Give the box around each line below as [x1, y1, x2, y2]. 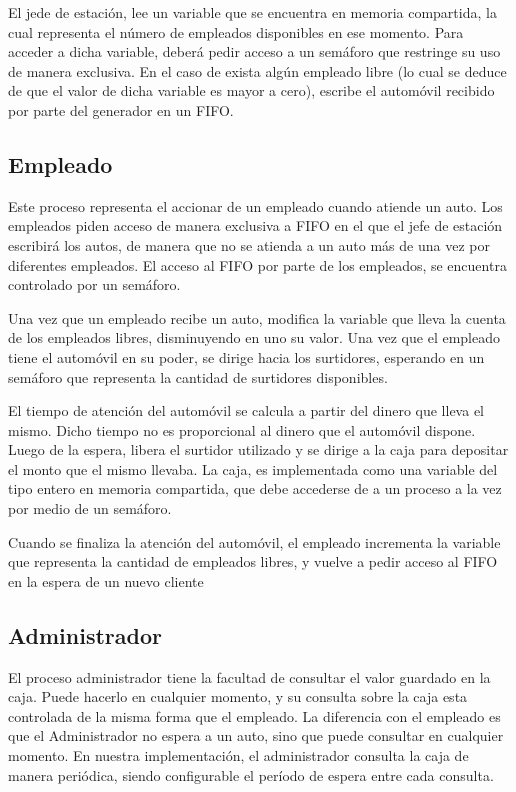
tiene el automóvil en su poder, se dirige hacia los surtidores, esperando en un [8, 346, 485, 367]
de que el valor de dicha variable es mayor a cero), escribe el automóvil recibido [8, 80, 495, 101]
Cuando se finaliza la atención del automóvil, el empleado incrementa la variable [8, 531, 501, 552]
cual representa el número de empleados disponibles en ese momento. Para [8, 21, 464, 42]
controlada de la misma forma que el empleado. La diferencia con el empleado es [8, 705, 501, 726]
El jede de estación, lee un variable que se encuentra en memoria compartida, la [8, 2, 497, 22]
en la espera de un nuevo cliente [8, 570, 204, 591]
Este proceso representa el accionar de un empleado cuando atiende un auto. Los [8, 195, 503, 216]
